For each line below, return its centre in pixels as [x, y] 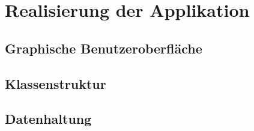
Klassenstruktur [56, 83]
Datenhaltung [48, 119]
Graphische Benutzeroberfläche [104, 48]
